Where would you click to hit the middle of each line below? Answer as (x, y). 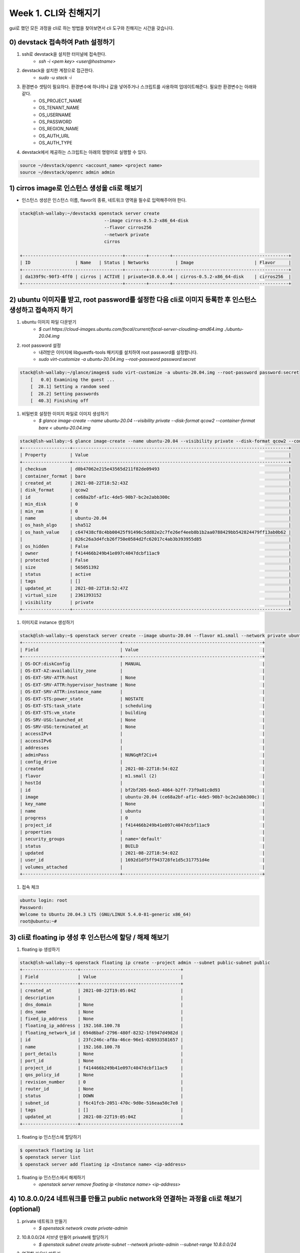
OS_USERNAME (55, 115)
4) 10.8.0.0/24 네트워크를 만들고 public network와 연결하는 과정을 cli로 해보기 (125, 1199)
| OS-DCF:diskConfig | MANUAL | (142, 664)
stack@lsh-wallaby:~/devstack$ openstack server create (90, 214)
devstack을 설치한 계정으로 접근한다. (58, 71)
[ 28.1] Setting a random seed (70, 387)
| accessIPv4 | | (142, 734)
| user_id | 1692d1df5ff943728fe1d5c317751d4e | (142, 860)
